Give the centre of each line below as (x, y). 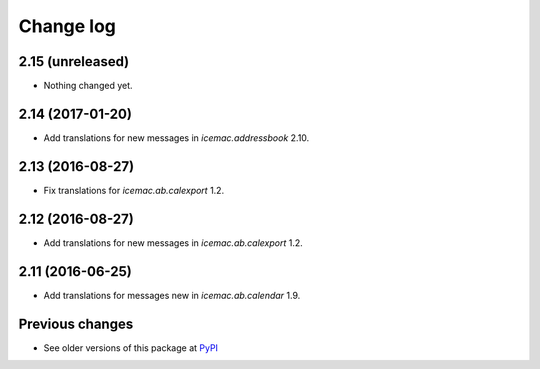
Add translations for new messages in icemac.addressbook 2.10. (176, 137)
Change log (67, 26)
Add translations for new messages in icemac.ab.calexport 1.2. (173, 242)
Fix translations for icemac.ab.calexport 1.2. (134, 190)
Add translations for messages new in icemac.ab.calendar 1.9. (172, 295)
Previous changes (76, 323)
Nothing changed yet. (88, 86)
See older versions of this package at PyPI (131, 347)
